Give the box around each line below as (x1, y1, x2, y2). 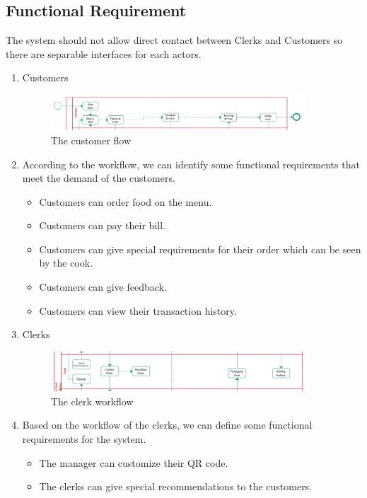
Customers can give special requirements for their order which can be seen (39, 241, 361, 256)
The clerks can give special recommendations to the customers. (39, 479, 313, 494)
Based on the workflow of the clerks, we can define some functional (22, 417, 313, 432)
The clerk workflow (50, 393, 134, 408)
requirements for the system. (22, 431, 146, 446)
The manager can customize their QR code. (39, 455, 228, 470)
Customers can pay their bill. (39, 218, 165, 233)
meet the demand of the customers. (22, 170, 175, 185)
